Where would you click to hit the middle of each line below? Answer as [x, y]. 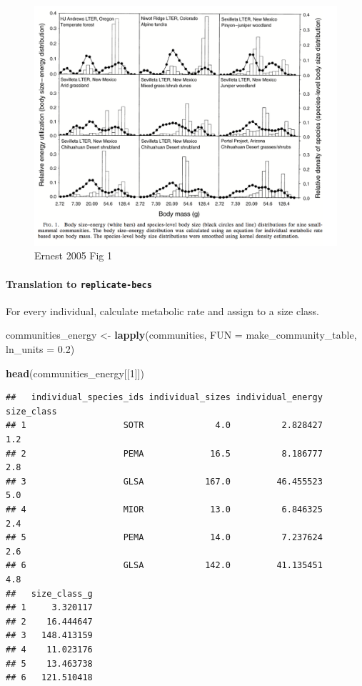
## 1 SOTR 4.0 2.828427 [164, 426]
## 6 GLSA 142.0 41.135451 [164, 566]
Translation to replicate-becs [79, 283]
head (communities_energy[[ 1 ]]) [75, 373]
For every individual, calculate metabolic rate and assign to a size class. [162, 310]
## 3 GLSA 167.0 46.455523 [164, 481]
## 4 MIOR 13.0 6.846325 [164, 509]
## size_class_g [49, 593]
